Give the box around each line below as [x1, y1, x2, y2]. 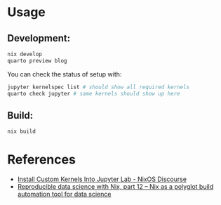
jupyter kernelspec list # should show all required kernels [7, 84, 190, 91]
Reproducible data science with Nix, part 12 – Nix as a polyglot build [17, 183, 214, 191]
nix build [7, 128, 36, 135]
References [7, 152, 76, 168]
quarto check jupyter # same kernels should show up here [7, 90, 180, 97]
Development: [7, 32, 71, 44]
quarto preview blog [7, 57, 68, 64]
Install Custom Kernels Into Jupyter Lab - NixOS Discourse [17, 175, 187, 183]
